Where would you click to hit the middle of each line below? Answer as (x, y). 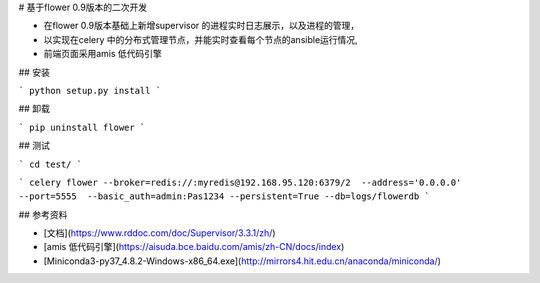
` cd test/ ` (50, 164)
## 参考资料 (43, 214)
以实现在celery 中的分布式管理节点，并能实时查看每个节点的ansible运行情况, (201, 39)
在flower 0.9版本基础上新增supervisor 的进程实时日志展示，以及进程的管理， (201, 26)
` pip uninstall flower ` (82, 127)
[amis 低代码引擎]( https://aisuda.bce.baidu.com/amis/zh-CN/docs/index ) (194, 247)
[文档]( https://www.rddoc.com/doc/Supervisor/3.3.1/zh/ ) (159, 233)
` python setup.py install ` (90, 90)
